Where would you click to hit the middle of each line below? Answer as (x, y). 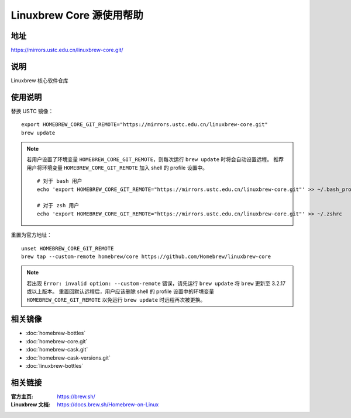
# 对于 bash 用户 (60, 181)
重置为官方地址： (31, 235)
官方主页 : (22, 396)
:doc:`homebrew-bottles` (56, 333)
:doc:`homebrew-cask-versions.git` (68, 358)
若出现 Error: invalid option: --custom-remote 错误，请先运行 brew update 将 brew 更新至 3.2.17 (156, 283)
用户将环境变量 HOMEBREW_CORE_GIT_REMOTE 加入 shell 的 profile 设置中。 (117, 168)
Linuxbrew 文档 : (31, 405)
